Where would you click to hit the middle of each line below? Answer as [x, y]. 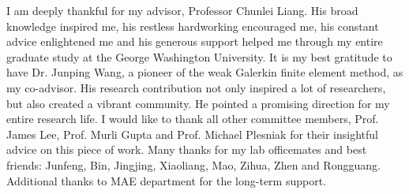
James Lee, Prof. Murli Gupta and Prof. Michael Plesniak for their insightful [192, 134]
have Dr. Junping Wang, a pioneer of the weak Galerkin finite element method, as [205, 72]
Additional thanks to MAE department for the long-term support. [167, 180]
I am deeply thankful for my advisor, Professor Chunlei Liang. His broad [182, 10]
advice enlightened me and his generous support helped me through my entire [195, 41]
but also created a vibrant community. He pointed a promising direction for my [198, 103]
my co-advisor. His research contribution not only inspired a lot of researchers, [196, 87]
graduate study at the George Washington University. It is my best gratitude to [199, 56]
